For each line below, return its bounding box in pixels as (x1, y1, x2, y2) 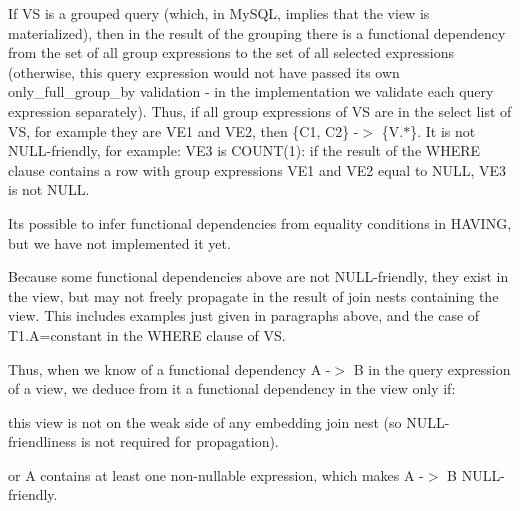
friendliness (8, 431, 77, 452)
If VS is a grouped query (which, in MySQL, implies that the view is (8, 3, 430, 23)
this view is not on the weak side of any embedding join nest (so (8, 411, 402, 432)
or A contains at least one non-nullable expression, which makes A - (8, 464, 424, 485)
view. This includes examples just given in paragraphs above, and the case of (8, 305, 480, 326)
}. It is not (410, 120, 476, 141)
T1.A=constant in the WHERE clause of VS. (8, 324, 286, 345)
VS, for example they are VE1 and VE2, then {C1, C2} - (8, 120, 359, 141)
